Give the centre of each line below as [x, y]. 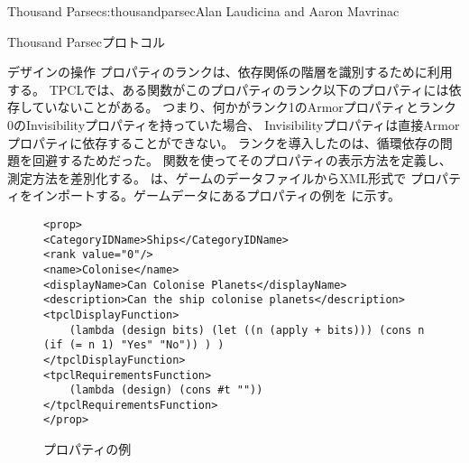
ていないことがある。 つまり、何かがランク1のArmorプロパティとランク [244, 107]
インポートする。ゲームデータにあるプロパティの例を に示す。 [216, 195]
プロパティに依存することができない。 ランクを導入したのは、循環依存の [224, 142]
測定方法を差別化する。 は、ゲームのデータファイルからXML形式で [207, 177]
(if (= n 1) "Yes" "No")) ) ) [134, 345]
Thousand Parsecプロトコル [86, 41]
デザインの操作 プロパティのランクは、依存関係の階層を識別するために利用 [230, 72]
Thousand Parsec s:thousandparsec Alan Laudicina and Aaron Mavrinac [203, 11]
